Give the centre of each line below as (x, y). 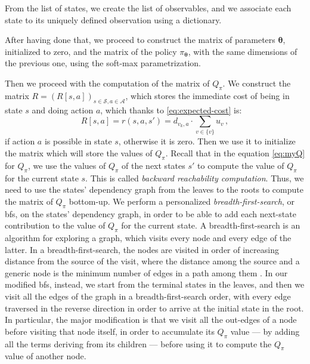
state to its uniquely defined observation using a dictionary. (113, 19)
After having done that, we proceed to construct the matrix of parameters (140, 40)
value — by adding (265, 331)
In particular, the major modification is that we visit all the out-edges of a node (151, 320)
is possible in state (78, 141)
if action (20, 141)
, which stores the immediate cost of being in (207, 95)
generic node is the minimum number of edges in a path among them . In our (146, 272)
